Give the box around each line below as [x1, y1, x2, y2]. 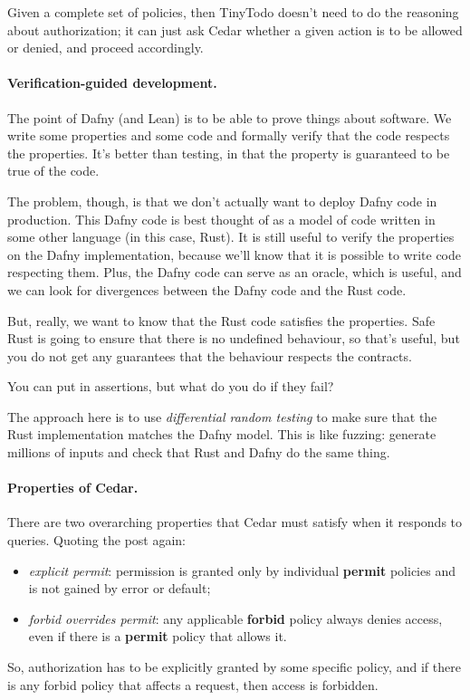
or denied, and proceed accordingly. [7, 38, 204, 57]
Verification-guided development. [7, 73, 217, 92]
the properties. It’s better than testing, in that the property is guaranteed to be [7, 143, 450, 162]
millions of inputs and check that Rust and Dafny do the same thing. [7, 443, 390, 462]
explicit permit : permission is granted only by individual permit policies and [28, 561, 456, 580]
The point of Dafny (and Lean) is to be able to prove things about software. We [7, 108, 452, 127]
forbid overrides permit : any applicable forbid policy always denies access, [28, 609, 443, 628]
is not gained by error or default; [28, 579, 211, 598]
